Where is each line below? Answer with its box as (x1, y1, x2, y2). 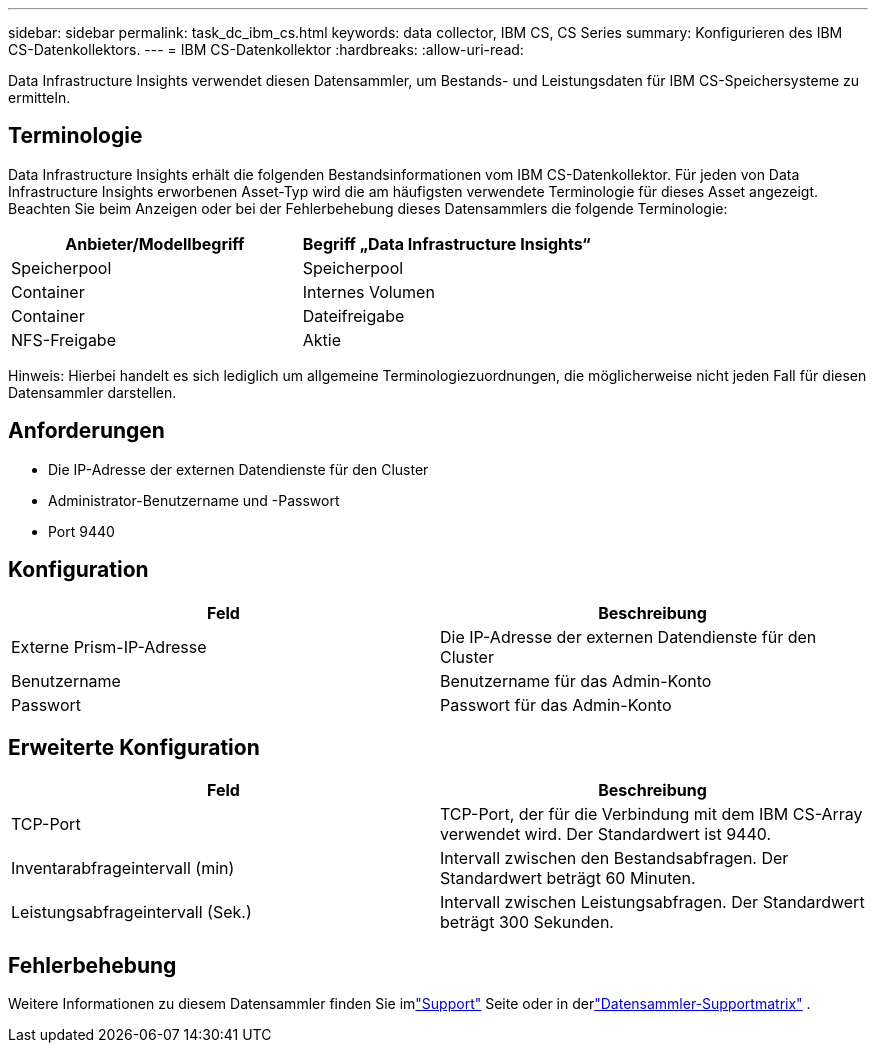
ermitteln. (8, 89, 71, 106)
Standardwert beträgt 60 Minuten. (440, 868, 696, 889)
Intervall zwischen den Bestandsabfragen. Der (440, 848, 789, 869)
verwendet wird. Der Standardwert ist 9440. (440, 824, 772, 845)
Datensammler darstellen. (8, 383, 177, 401)
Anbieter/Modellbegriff (65, 233, 245, 254)
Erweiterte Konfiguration (8, 734, 260, 760)
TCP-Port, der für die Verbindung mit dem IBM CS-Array (440, 804, 863, 825)
